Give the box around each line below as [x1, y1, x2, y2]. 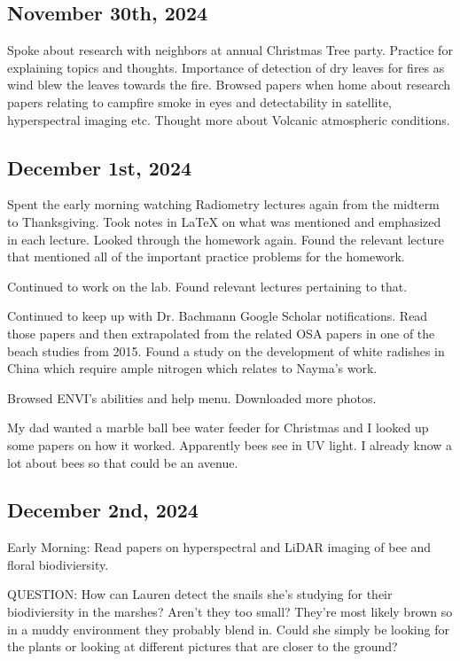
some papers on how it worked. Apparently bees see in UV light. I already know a [7, 435, 453, 454]
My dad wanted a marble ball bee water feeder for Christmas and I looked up [7, 418, 429, 437]
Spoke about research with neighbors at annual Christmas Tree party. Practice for [7, 41, 453, 59]
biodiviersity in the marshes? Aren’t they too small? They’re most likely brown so [7, 603, 453, 621]
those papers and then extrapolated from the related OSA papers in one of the [7, 323, 435, 342]
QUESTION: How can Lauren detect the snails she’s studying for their [7, 585, 393, 603]
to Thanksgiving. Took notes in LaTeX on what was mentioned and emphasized [7, 212, 441, 230]
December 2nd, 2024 [7, 496, 199, 524]
